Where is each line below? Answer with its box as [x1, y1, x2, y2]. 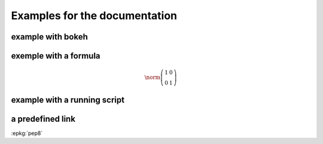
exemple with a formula [11, 51, 101, 61]
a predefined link [11, 114, 76, 124]
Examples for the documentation [11, 9, 178, 22]
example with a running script [11, 94, 125, 105]
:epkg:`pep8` [11, 129, 43, 137]
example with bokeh [11, 32, 88, 42]
